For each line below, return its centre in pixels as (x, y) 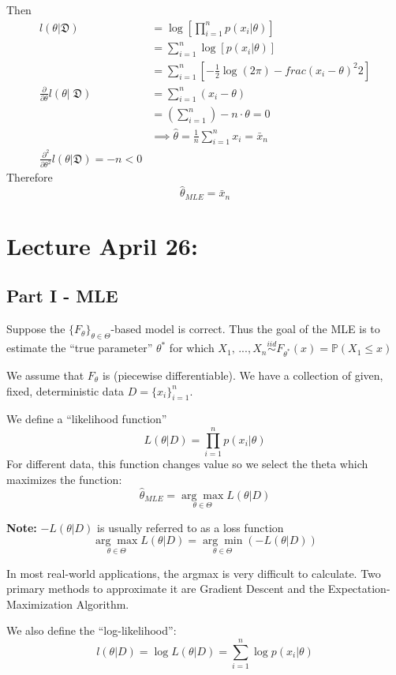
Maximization (40, 604)
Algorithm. (103, 604)
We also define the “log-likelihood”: (92, 630)
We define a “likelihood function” (87, 419)
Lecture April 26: (102, 245)
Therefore (30, 177)
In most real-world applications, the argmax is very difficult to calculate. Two (194, 573)
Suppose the (36, 329)
